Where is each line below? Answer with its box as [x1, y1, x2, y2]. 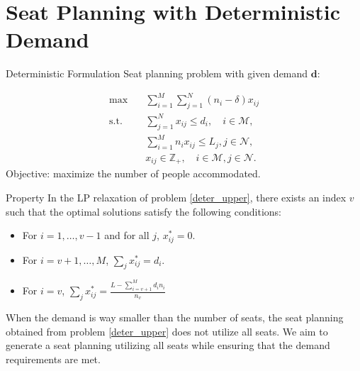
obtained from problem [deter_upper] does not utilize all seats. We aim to [6, 323, 328, 338]
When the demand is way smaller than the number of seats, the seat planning [6, 310, 344, 325]
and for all [104, 228, 150, 243]
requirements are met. [6, 351, 101, 366]
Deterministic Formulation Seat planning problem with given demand [6, 66, 308, 81]
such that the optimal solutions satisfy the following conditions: [6, 204, 281, 218]
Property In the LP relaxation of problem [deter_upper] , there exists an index [6, 189, 347, 204]
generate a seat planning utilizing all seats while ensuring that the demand [6, 338, 330, 353]
